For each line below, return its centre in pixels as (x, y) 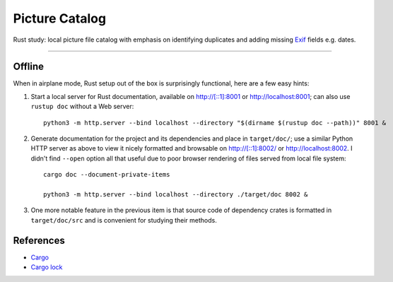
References (39, 240)
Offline (28, 67)
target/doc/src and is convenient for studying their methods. (124, 220)
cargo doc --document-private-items (107, 175)
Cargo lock (47, 267)
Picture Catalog (59, 18)
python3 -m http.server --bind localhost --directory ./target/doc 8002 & (176, 194)
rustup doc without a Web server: (82, 107)
